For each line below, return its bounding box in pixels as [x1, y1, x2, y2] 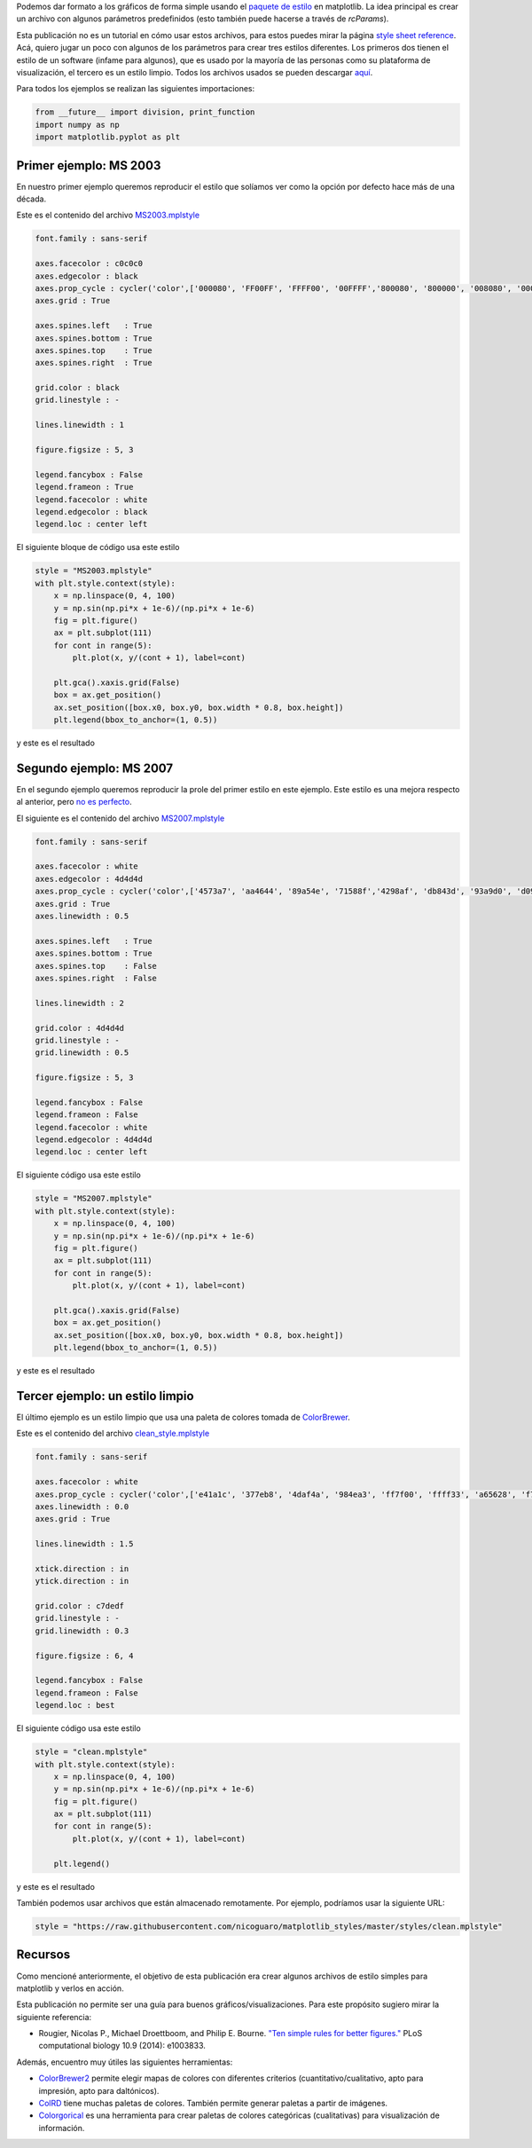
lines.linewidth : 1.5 [35, 1539, 134, 1549]
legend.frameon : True [35, 482, 134, 492]
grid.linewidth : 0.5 [35, 1048, 129, 1058]
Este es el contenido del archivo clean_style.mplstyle [16, 1428, 210, 1439]
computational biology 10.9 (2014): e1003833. [38, 2041, 206, 2051]
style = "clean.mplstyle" [35, 1747, 148, 1757]
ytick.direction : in [35, 1576, 129, 1586]
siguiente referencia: [16, 2011, 92, 2022]
